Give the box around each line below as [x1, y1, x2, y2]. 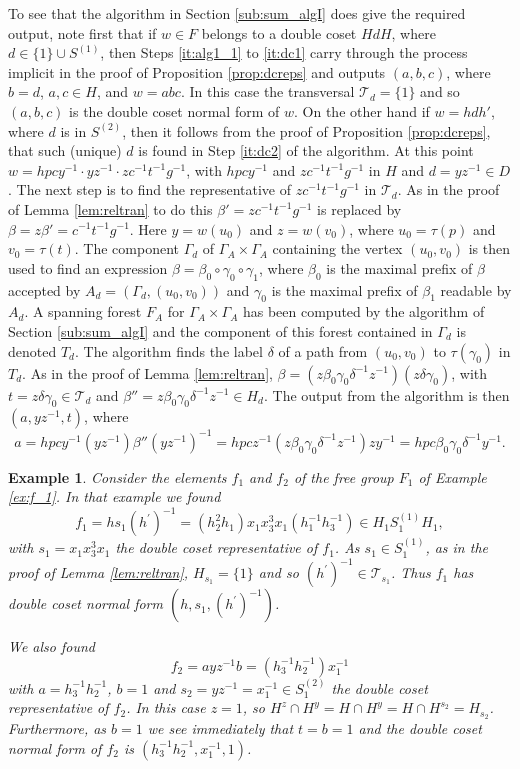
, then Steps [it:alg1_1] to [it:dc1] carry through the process [100, 42, 468, 63]
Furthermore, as [8, 718, 107, 739]
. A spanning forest [24, 301, 142, 322]
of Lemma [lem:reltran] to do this [8, 198, 213, 219]
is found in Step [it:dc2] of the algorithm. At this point [138, 140, 474, 161]
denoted [8, 340, 57, 361]
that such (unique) [8, 140, 122, 161]
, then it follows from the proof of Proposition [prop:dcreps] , [122, 120, 491, 141]
